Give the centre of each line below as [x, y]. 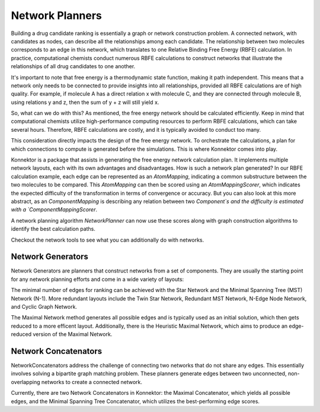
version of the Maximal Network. [73, 334]
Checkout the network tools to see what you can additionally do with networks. [108, 240]
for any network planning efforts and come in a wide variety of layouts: [97, 279]
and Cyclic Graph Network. [44, 307]
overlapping [26, 382]
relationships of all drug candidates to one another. [73, 66]
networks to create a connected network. [92, 382]
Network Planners [56, 15]
